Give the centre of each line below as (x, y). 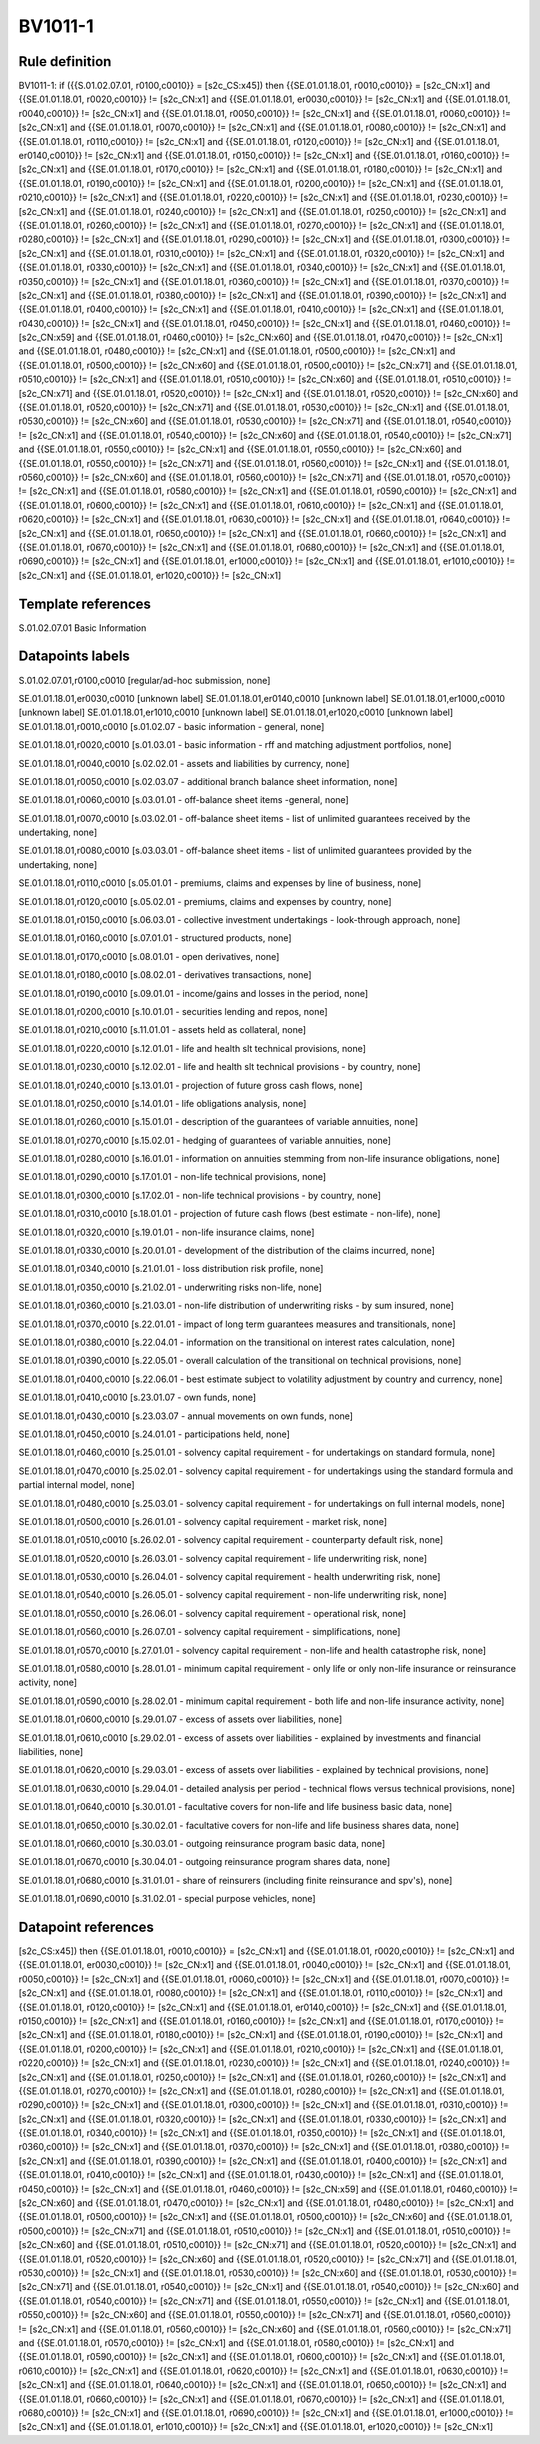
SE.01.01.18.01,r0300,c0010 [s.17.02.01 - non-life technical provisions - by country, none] (200, 1195)
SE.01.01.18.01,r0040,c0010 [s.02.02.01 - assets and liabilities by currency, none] (184, 763)
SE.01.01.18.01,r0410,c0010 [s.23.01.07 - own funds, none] (137, 1397)
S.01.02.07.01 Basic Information (82, 627)
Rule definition (65, 61)
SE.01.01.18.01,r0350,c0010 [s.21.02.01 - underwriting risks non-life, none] (170, 1287)
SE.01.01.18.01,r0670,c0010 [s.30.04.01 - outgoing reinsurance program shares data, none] (204, 1862)
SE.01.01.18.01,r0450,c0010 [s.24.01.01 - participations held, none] (154, 1434)
